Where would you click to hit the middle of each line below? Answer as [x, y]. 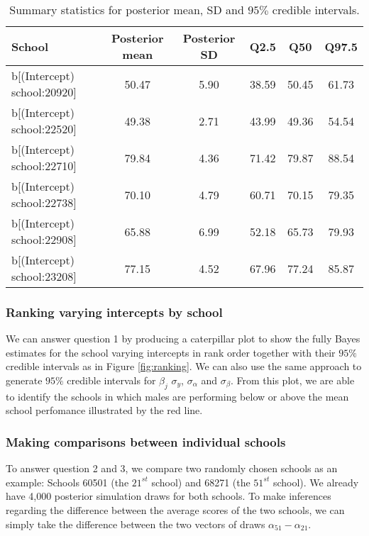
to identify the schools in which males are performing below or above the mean [177, 396]
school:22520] [44, 129]
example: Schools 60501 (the [67, 482]
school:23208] [44, 276]
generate [24, 380]
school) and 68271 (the [201, 482]
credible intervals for [111, 380]
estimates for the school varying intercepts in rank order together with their [171, 352]
